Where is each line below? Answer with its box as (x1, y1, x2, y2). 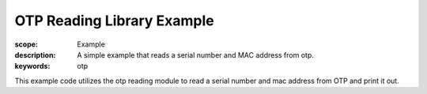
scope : (14, 39, 39, 49)
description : (14, 50, 56, 59)
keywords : (14, 62, 51, 71)
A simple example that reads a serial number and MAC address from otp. (77, 50, 314, 59)
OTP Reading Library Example (14, 12, 214, 29)
